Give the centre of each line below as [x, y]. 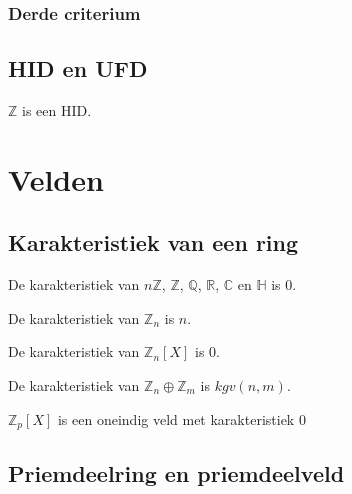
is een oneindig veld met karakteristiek [176, 418]
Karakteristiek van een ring [153, 242]
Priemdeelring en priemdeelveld [176, 473]
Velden [56, 178]
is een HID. [57, 110]
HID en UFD [78, 68]
